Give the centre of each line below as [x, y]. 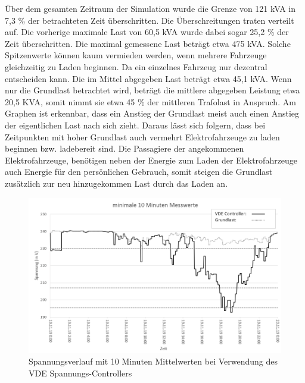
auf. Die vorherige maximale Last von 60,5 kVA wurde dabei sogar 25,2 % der [147, 32]
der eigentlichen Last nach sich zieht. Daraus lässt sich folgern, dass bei [135, 125]
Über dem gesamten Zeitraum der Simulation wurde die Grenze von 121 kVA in [150, 8]
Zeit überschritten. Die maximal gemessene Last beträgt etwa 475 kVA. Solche [148, 43]
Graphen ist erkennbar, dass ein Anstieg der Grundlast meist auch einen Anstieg [152, 113]
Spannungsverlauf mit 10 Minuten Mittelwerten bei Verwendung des [153, 361]
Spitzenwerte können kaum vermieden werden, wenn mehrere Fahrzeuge [136, 55]
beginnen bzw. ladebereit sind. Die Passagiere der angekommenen [125, 148]
